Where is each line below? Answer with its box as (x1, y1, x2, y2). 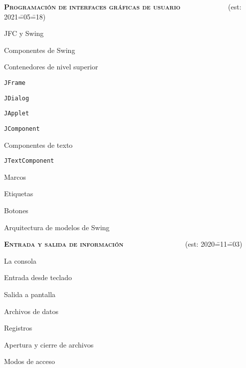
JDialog (4, 94, 29, 102)
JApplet (4, 110, 29, 117)
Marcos (4, 171, 26, 182)
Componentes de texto (4, 139, 73, 150)
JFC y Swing (4, 28, 44, 38)
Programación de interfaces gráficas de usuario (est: (4, 1, 242, 11)
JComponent (4, 125, 40, 132)
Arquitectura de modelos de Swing (4, 222, 110, 232)
